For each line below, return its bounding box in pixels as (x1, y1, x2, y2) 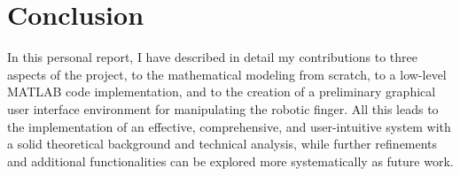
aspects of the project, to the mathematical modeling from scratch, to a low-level (7, 65, 447, 83)
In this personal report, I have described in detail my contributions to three (7, 48, 417, 66)
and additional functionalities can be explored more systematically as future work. (7, 151, 454, 170)
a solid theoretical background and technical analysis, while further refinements (7, 134, 438, 153)
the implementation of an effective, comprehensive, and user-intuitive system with (7, 117, 451, 135)
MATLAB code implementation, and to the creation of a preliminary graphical (7, 82, 436, 101)
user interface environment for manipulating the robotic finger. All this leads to (7, 99, 439, 118)
